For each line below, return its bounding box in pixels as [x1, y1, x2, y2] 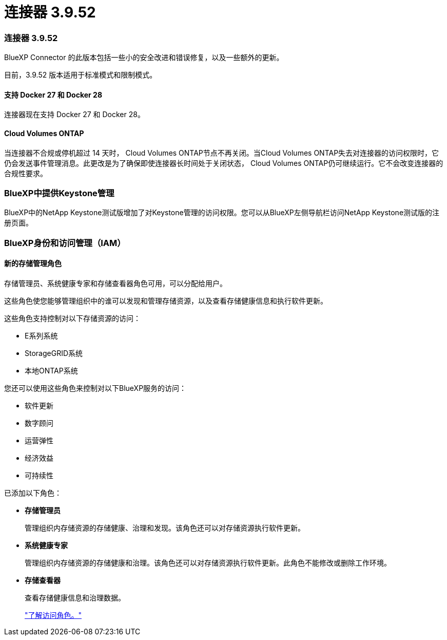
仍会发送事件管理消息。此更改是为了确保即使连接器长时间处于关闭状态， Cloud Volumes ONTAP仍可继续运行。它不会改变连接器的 [4, 158, 443, 167]
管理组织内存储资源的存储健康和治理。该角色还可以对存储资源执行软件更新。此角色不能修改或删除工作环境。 [25, 558, 391, 567]
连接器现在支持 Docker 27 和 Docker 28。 [4, 110, 145, 119]
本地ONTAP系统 [25, 366, 78, 375]
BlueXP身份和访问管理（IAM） [4, 237, 126, 248]
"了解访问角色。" [25, 610, 82, 619]
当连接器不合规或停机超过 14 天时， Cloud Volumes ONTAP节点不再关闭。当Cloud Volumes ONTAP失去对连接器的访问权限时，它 [4, 148, 439, 157]
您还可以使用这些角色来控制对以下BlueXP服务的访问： [4, 383, 187, 392]
